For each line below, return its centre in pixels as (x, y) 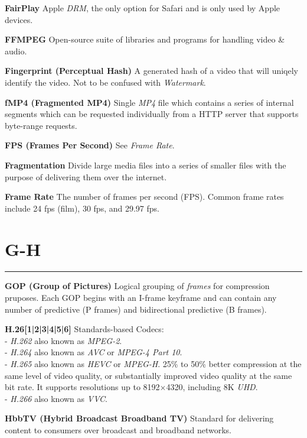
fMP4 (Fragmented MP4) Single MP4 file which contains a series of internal (149, 102)
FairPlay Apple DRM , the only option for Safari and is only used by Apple (143, 8)
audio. (16, 51)
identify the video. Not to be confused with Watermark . (105, 82)
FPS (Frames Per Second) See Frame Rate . (90, 145)
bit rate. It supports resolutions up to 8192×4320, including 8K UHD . (131, 387)
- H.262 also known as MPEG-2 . (63, 340)
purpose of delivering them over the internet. (86, 176)
